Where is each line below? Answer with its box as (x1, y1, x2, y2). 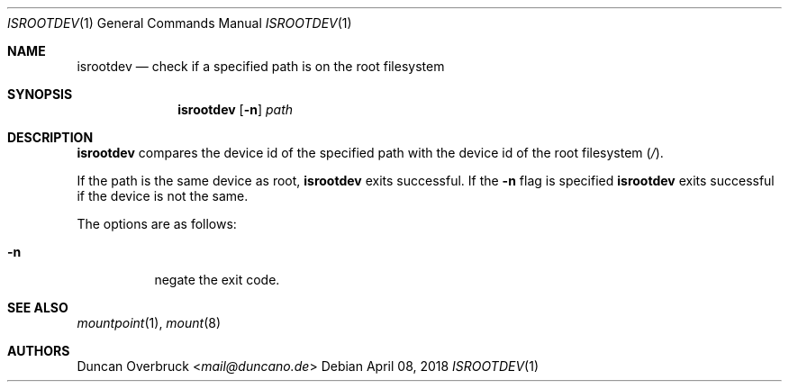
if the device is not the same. (77, 188, 249, 204)
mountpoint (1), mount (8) (77, 315, 222, 330)
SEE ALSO (7, 300, 68, 315)
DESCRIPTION (7, 130, 94, 145)
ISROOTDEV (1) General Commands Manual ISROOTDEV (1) (7, 15, 352, 31)
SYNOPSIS (7, 86, 73, 102)
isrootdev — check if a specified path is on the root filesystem (77, 59, 445, 74)
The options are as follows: (77, 216, 237, 231)
